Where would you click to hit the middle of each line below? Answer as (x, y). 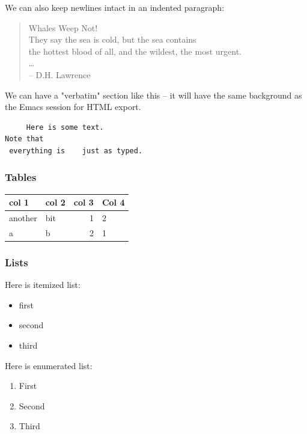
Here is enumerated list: (49, 365)
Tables (21, 177)
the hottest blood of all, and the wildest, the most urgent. (135, 51)
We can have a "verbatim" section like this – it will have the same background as (153, 95)
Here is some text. (65, 127)
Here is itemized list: (43, 285)
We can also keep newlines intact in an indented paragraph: (115, 7)
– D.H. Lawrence (59, 74)
